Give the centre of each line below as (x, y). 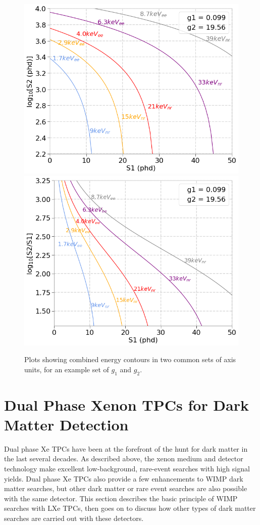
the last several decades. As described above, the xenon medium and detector (124, 458)
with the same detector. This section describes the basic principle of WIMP (121, 498)
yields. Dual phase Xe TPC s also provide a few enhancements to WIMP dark (124, 478)
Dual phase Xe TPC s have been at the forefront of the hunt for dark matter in (126, 448)
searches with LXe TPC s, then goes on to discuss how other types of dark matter (130, 508)
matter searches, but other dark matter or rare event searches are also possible (126, 488)
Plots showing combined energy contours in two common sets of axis (130, 359)
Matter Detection (66, 424)
